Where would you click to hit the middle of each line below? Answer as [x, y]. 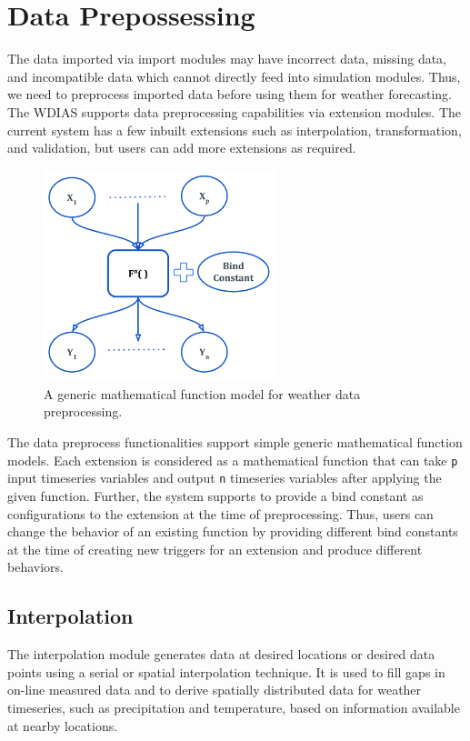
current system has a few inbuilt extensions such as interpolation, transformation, [235, 130]
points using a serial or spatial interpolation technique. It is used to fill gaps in [226, 671]
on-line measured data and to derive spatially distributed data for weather [215, 690]
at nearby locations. [63, 725]
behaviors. [35, 567]
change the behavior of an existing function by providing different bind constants [233, 531]
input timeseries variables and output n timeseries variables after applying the [225, 478]
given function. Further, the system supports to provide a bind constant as [215, 495]
